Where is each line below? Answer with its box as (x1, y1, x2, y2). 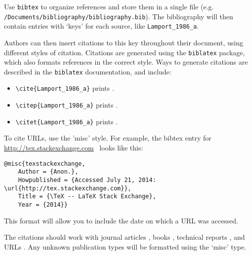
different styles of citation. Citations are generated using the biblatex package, (4, 47, 245, 57)
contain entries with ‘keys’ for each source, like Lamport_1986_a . (4, 21, 199, 31)
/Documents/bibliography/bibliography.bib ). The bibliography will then (4, 11, 233, 21)
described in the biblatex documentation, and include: (4, 66, 171, 76)
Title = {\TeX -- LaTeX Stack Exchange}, (18, 193, 156, 200)
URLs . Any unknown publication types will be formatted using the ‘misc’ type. (4, 241, 246, 252)
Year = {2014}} (18, 201, 68, 208)
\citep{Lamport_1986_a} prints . (15, 100, 118, 110)
